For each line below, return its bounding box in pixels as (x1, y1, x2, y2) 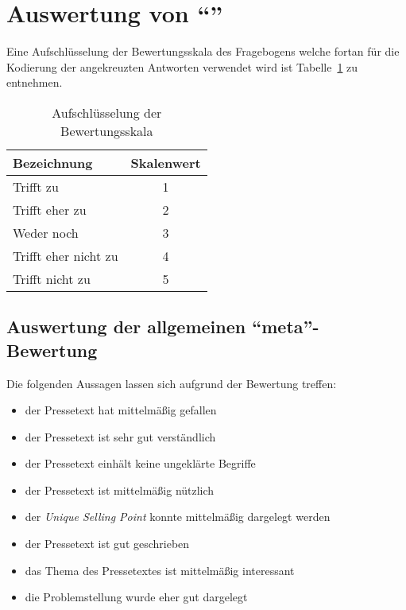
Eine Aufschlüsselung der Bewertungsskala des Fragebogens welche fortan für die (6, 43, 400, 60)
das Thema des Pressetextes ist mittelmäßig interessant (25, 561, 295, 578)
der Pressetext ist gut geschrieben (25, 535, 190, 552)
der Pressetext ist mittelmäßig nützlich (25, 481, 215, 498)
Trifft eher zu (13, 200, 87, 219)
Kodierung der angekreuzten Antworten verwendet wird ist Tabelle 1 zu (6, 58, 358, 75)
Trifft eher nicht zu (13, 246, 118, 265)
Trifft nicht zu (13, 269, 91, 288)
